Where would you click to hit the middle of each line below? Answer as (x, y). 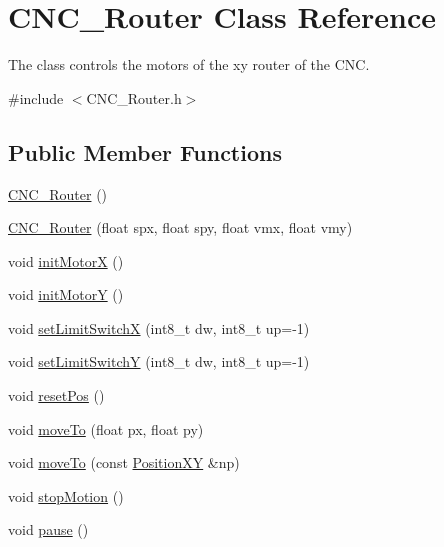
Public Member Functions (145, 151)
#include (36, 97)
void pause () (48, 529)
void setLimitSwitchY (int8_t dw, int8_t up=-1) (159, 361)
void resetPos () (56, 395)
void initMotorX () (66, 260)
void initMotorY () (66, 294)
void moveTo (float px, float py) (106, 428)
